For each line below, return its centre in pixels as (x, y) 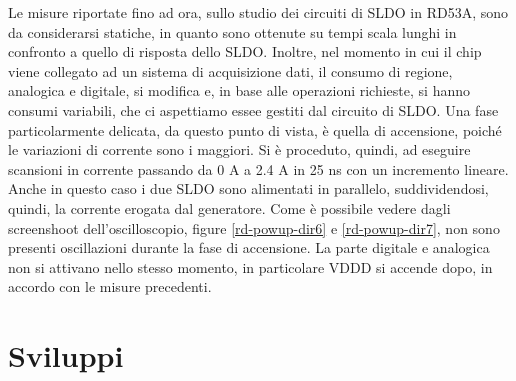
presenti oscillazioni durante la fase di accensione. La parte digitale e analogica (249, 247)
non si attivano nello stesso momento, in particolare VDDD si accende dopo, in (250, 266)
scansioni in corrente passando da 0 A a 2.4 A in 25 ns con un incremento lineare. (258, 168)
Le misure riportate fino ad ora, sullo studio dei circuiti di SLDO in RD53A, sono (258, 12)
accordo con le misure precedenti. (110, 286)
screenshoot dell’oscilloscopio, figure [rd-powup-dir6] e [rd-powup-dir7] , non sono (254, 227)
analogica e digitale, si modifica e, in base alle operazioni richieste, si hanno (239, 90)
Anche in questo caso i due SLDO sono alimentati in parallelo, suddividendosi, (248, 188)
